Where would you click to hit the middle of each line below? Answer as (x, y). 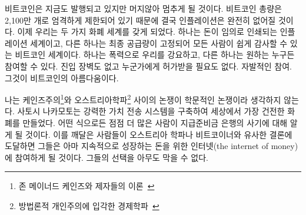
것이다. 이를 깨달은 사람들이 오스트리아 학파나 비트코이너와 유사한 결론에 (159, 134)
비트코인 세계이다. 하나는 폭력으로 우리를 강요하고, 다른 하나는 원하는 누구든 (155, 54)
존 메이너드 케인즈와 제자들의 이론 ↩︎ (87, 186)
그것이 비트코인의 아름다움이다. (62, 77)
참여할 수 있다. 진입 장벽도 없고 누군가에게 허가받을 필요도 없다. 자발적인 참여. (148, 66)
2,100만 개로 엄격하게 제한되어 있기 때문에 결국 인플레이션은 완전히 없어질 (140, 20)
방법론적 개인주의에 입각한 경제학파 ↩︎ (89, 205)
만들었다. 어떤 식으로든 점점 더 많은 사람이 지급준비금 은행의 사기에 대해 (155, 123)
